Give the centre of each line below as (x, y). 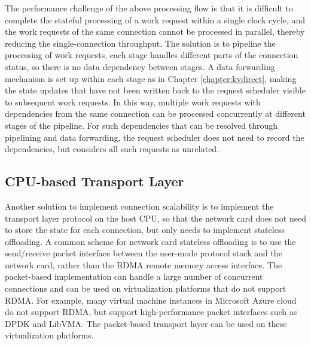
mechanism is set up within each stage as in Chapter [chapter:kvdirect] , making (151, 78)
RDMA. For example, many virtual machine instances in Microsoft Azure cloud (151, 300)
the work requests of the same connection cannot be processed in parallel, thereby (155, 31)
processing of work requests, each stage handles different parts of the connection (152, 55)
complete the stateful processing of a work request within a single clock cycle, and (155, 19)
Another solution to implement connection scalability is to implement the (139, 206)
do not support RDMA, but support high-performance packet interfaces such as (151, 312)
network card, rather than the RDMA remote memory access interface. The (144, 264)
